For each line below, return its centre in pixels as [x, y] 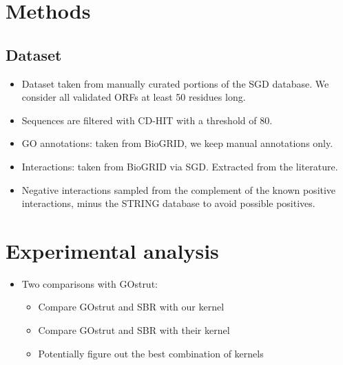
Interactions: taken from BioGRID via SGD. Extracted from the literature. [180, 166]
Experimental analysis [112, 250]
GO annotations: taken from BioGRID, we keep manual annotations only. [177, 143]
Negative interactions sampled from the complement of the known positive [179, 189]
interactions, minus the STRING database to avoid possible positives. [168, 203]
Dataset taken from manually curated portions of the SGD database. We [175, 83]
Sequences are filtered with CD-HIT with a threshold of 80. [147, 120]
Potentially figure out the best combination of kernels [151, 353]
